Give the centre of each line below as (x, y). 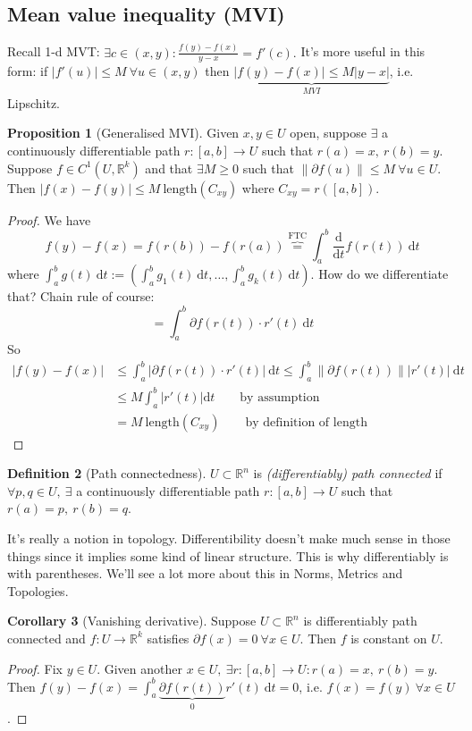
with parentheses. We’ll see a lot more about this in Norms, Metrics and (205, 573)
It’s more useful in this (363, 51)
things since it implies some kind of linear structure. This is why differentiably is (228, 555)
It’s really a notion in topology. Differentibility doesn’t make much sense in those (229, 538)
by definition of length (306, 422)
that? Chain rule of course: (81, 296)
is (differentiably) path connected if (348, 473)
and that (169, 168)
